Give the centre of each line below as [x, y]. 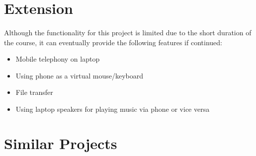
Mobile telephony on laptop [58, 59]
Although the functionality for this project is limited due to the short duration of [128, 32]
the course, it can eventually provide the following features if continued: [113, 42]
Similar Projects [61, 143]
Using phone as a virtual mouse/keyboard [80, 75]
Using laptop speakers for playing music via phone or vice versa [113, 109]
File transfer [34, 92]
